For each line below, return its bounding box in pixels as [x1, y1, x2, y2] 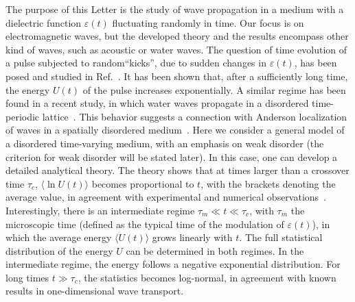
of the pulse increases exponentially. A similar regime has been [82, 82, 346, 97]
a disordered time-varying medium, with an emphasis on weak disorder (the [5, 136, 324, 150]
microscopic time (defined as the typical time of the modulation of [5, 216, 284, 231]
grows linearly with [152, 230, 233, 244]
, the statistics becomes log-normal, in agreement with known [78, 270, 336, 284]
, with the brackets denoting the [201, 176, 336, 190]
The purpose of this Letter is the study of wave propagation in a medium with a [5, 2, 344, 16]
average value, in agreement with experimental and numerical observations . [5, 190, 327, 204]
